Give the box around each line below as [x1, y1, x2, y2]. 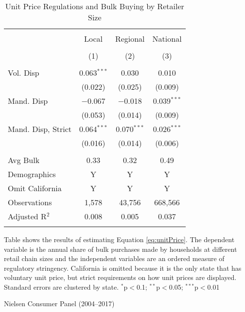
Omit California [8, 182, 62, 194]
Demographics [8, 168, 56, 180]
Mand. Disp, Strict [8, 123, 72, 134]
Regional [115, 33, 145, 44]
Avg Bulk [8, 154, 40, 165]
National [152, 33, 182, 44]
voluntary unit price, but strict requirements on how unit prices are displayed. [4, 272, 237, 282]
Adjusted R [8, 211, 47, 222]
